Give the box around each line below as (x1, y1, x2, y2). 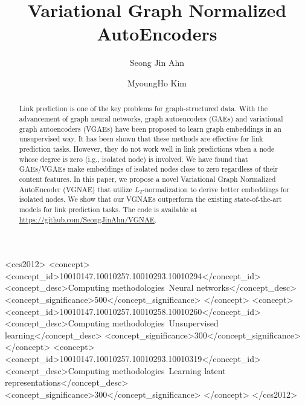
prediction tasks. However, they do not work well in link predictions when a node (19, 143, 275, 154)
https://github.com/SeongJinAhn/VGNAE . (19, 214, 157, 224)
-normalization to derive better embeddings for (142, 184, 290, 194)
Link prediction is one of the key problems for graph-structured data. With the (19, 103, 268, 114)
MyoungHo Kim (127, 76, 187, 89)
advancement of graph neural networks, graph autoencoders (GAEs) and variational (19, 113, 283, 123)
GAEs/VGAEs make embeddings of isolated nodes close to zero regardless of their (19, 164, 278, 174)
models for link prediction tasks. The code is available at (19, 204, 197, 214)
